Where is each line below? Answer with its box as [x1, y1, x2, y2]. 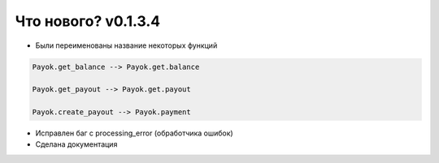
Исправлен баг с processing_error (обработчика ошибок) [35, 128, 233, 138]
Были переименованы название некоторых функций [35, 41, 218, 50]
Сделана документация [35, 139, 118, 149]
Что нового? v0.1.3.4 [15, 12, 161, 30]
